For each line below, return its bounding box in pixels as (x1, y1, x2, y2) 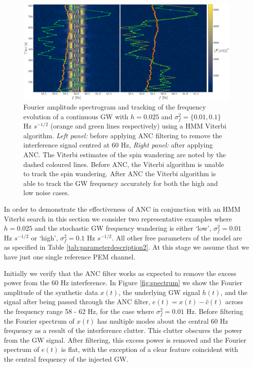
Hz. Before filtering (186, 306, 243, 316)
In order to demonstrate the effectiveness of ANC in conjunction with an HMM (4, 204, 241, 214)
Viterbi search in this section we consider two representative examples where (4, 213, 232, 223)
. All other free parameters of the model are (111, 232, 242, 242)
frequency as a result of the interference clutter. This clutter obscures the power (4, 325, 242, 335)
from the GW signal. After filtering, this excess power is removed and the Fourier (4, 334, 247, 345)
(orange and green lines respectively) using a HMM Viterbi (50, 121, 227, 131)
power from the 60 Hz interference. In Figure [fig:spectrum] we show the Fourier (4, 277, 243, 288)
